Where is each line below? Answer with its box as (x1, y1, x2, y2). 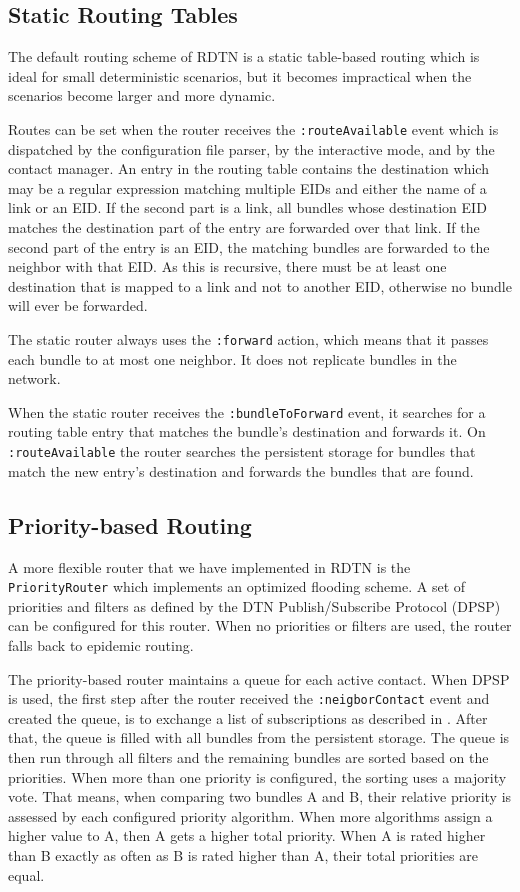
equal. (8, 864, 45, 885)
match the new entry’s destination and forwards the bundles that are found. (8, 460, 474, 481)
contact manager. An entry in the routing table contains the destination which (8, 158, 489, 179)
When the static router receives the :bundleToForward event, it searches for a (8, 401, 486, 422)
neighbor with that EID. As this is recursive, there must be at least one (8, 256, 447, 277)
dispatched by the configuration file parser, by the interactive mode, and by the (8, 138, 495, 159)
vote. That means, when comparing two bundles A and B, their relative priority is (8, 786, 512, 807)
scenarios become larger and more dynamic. (8, 85, 276, 106)
